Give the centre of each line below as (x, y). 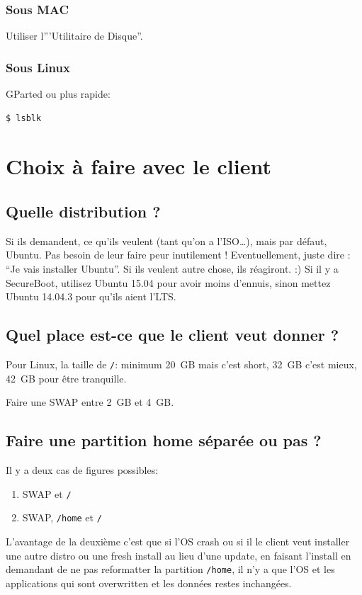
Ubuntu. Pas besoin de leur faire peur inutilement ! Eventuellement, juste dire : (178, 255)
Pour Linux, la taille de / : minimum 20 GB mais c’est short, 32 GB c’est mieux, (181, 364)
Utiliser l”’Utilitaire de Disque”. (74, 36)
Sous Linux (38, 67)
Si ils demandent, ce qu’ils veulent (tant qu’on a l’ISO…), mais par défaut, (166, 240)
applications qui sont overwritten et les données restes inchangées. (149, 583)
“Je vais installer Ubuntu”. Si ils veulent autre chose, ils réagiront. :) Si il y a (172, 268)
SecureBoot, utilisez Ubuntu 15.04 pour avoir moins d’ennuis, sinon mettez (168, 282)
